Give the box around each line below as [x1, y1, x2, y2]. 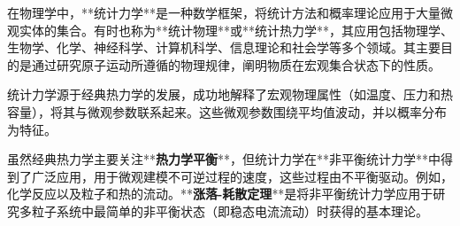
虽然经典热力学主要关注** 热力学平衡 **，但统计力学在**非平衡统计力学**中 [7, 150, 441, 168]
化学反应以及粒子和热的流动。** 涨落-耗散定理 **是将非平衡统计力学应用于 [7, 184, 433, 203]
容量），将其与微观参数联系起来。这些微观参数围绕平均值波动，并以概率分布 [7, 102, 447, 121]
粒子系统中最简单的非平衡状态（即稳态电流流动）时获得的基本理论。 [31, 201, 428, 220]
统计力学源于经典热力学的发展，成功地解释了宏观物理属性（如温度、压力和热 [7, 85, 453, 104]
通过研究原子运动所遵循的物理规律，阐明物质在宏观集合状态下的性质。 [31, 55, 441, 74]
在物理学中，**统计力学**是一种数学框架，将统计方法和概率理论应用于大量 [7, 4, 441, 21]
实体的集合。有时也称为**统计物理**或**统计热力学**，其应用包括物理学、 [19, 20, 453, 39]
